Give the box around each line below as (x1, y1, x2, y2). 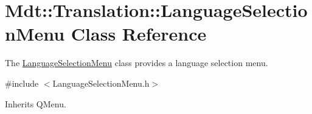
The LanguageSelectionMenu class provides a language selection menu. (5, 56, 268, 69)
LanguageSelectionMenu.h (52, 76, 150, 89)
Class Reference (71, 21, 207, 46)
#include (5, 76, 39, 89)
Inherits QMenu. (5, 97, 66, 110)
